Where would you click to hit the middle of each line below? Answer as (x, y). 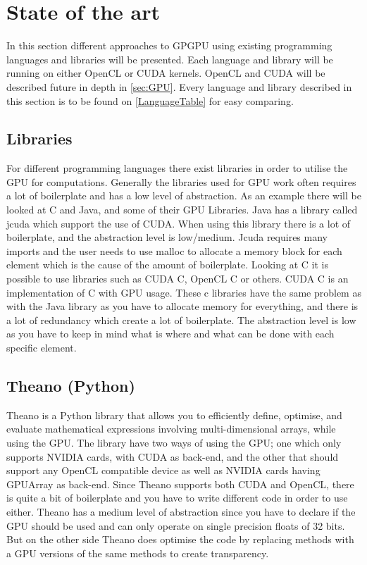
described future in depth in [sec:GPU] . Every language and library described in (179, 86)
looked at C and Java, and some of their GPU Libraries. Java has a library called (182, 210)
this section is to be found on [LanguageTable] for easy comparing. (150, 100)
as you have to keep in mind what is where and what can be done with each (170, 334)
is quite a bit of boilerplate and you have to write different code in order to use (177, 498)
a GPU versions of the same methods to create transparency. (138, 553)
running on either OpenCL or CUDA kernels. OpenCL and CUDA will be (166, 73)
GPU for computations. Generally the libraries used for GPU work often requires (181, 181)
